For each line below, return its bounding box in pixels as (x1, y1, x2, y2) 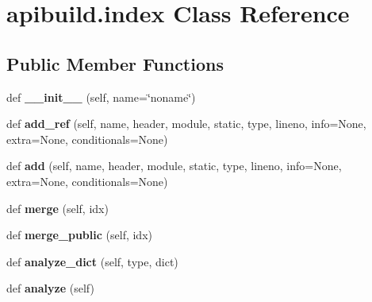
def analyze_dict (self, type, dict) (6, 253, 178, 269)
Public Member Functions (6, 51, 224, 75)
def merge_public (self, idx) (6, 226, 152, 243)
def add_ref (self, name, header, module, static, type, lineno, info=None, (6, 115, 366, 132)
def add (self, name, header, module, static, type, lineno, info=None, (6, 157, 342, 174)
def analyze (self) (6, 280, 94, 296)
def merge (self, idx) (6, 199, 109, 216)
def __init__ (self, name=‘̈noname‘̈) (6, 88, 196, 105)
